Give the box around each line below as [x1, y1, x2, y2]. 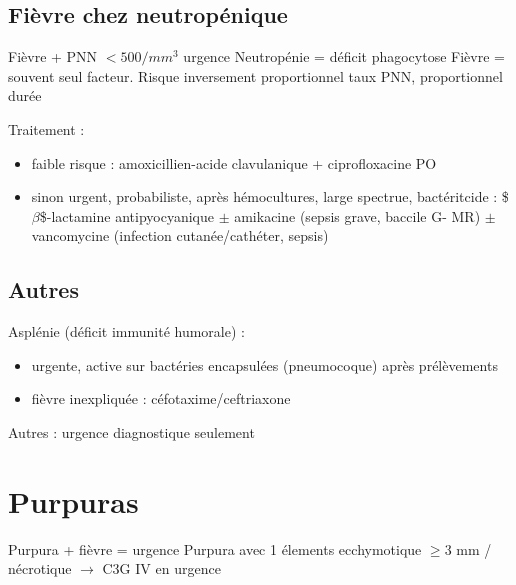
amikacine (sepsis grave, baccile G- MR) [234, 205, 481, 226]
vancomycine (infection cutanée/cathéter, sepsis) [31, 225, 329, 246]
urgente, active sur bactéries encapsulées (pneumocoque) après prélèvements [31, 354, 498, 375]
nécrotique [8, 558, 72, 579]
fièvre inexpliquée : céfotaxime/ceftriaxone [31, 388, 291, 409]
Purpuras [8, 480, 139, 521]
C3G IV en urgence [102, 558, 221, 579]
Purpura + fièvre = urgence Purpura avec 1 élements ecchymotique [8, 538, 422, 559]
